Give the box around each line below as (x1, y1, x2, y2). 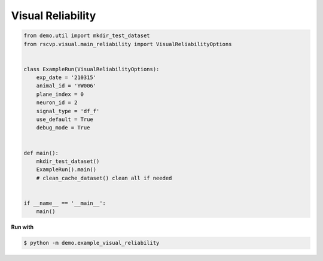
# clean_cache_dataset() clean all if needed (36, 174, 172, 181)
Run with (11, 223, 34, 230)
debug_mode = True (36, 125, 90, 131)
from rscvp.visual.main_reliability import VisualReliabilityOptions (23, 41, 232, 47)
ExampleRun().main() (36, 166, 97, 173)
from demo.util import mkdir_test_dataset (23, 32, 150, 39)
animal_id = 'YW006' (36, 83, 97, 89)
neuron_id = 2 (36, 99, 78, 106)
